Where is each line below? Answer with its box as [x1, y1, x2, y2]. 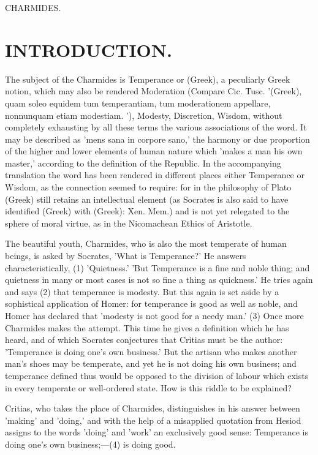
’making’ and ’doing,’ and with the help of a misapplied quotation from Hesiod [5, 413, 301, 426]
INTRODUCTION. [5, 37, 172, 62]
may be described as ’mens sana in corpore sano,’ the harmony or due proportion [5, 132, 310, 145]
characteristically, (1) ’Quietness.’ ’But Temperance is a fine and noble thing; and [5, 261, 310, 274]
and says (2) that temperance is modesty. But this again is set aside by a [5, 285, 279, 298]
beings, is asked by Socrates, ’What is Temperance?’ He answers [5, 249, 246, 262]
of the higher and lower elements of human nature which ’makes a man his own [5, 145, 303, 157]
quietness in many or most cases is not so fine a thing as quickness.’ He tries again [5, 273, 313, 286]
